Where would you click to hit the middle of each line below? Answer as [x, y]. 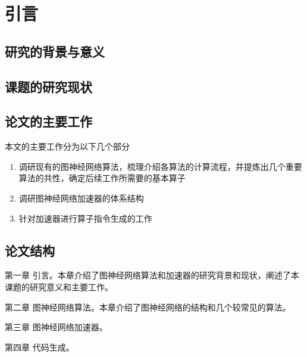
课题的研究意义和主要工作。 [59, 286]
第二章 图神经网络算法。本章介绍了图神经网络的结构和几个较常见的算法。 [148, 307]
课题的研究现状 [48, 86]
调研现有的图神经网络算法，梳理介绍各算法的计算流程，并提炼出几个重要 [160, 166]
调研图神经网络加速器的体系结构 [81, 198]
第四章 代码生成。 [40, 347]
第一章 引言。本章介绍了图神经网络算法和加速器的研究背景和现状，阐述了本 [152, 275]
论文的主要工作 [48, 121]
